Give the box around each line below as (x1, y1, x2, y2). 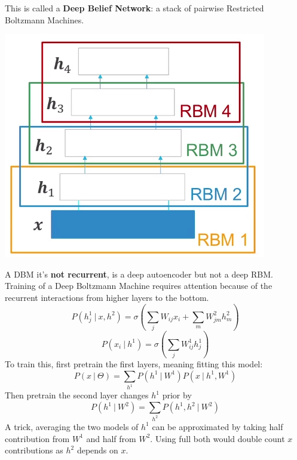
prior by (162, 389, 192, 401)
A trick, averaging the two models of (5, 420, 139, 432)
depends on (76, 444, 118, 456)
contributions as (5, 444, 63, 456)
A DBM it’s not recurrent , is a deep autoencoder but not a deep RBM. (5, 267, 273, 280)
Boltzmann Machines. (5, 13, 84, 26)
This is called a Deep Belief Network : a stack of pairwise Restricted (5, 2, 264, 14)
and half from (86, 432, 136, 444)
